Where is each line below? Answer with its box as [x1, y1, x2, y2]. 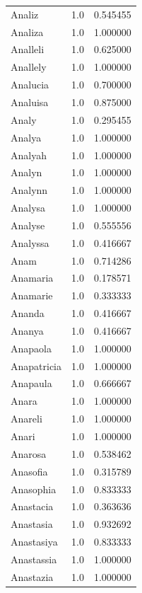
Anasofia [11, 464, 48, 478]
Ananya [11, 323, 44, 338]
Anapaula [11, 376, 52, 391]
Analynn [11, 183, 48, 197]
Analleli [11, 42, 45, 57]
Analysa [11, 200, 46, 215]
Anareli [11, 411, 42, 426]
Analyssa [11, 235, 49, 250]
